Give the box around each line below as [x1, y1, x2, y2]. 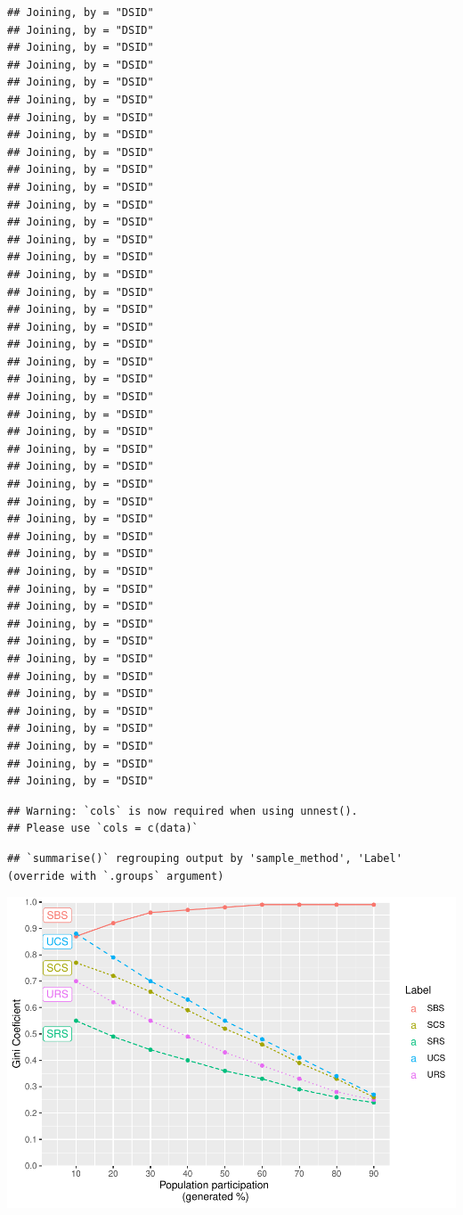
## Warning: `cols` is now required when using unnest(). [7, 804, 358, 817]
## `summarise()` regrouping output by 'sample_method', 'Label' [7, 851, 402, 865]
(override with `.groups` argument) [7, 869, 224, 883]
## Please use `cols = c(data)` [7, 822, 199, 835]
